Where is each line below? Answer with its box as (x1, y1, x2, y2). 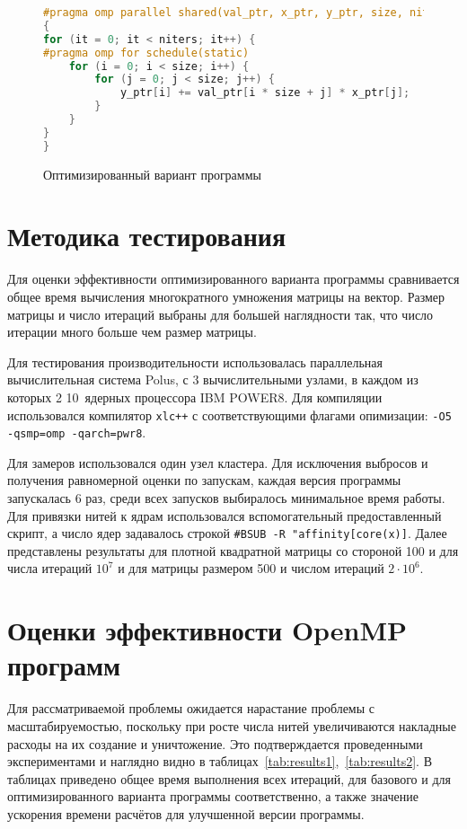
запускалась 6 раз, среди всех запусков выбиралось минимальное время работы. (7, 489, 445, 507)
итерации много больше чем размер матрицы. (7, 322, 257, 341)
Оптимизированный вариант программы (43, 164, 261, 183)
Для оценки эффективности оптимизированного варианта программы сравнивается (7, 269, 460, 288)
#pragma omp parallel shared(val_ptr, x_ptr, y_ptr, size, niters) (43, 6, 455, 19)
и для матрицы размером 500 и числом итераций (118, 559, 384, 578)
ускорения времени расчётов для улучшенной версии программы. (7, 804, 365, 823)
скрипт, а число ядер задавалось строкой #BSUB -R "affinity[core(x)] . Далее (7, 524, 447, 542)
